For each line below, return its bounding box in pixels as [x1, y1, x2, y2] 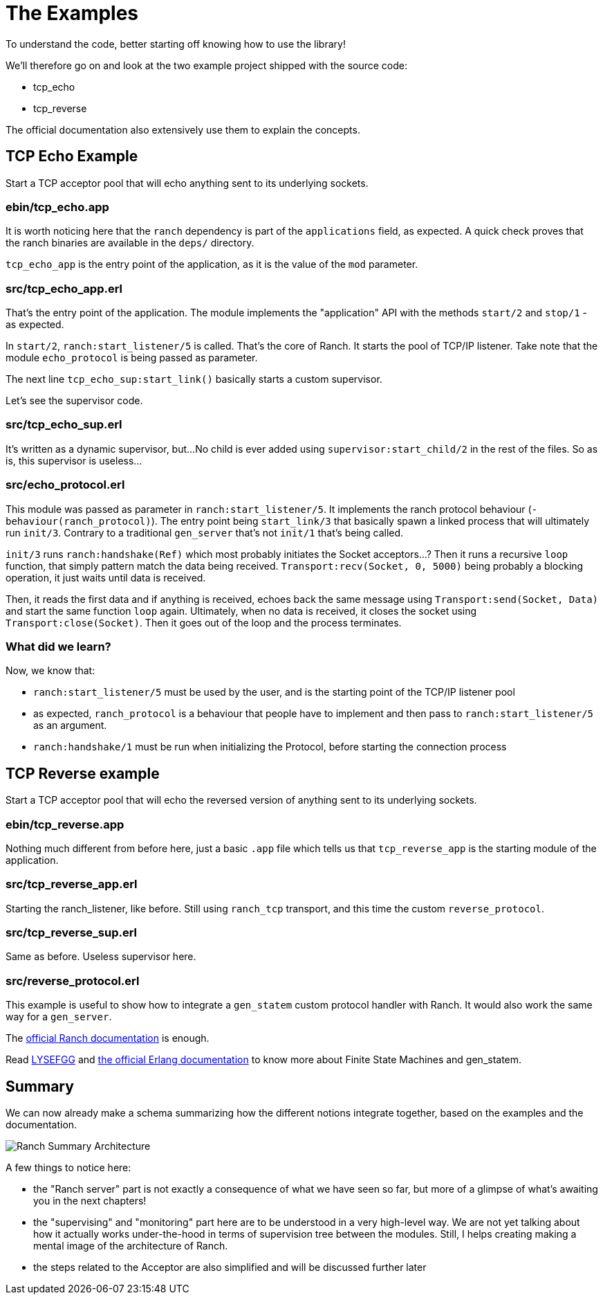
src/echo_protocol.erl [6, 478, 125, 492]
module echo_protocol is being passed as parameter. [6, 352, 258, 364]
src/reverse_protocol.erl [6, 973, 140, 988]
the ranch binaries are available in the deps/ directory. [6, 237, 254, 249]
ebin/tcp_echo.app [6, 199, 109, 214]
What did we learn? [6, 639, 111, 653]
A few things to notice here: [6, 1162, 131, 1174]
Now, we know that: [6, 665, 95, 677]
